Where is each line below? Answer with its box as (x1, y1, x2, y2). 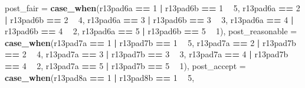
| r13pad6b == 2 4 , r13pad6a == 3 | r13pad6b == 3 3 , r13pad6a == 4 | (5, 13, 294, 25)
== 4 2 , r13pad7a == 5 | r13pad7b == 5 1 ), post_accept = (5, 59, 246, 71)
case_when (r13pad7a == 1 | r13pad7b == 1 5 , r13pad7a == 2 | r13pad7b (5, 36, 296, 48)
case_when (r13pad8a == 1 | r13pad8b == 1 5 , (5, 71, 195, 83)
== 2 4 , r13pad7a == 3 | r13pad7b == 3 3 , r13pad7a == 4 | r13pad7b (5, 48, 288, 60)
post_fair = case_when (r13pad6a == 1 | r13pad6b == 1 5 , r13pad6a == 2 (5, 2, 300, 14)
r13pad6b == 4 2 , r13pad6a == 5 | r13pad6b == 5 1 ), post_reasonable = (5, 25, 297, 37)
